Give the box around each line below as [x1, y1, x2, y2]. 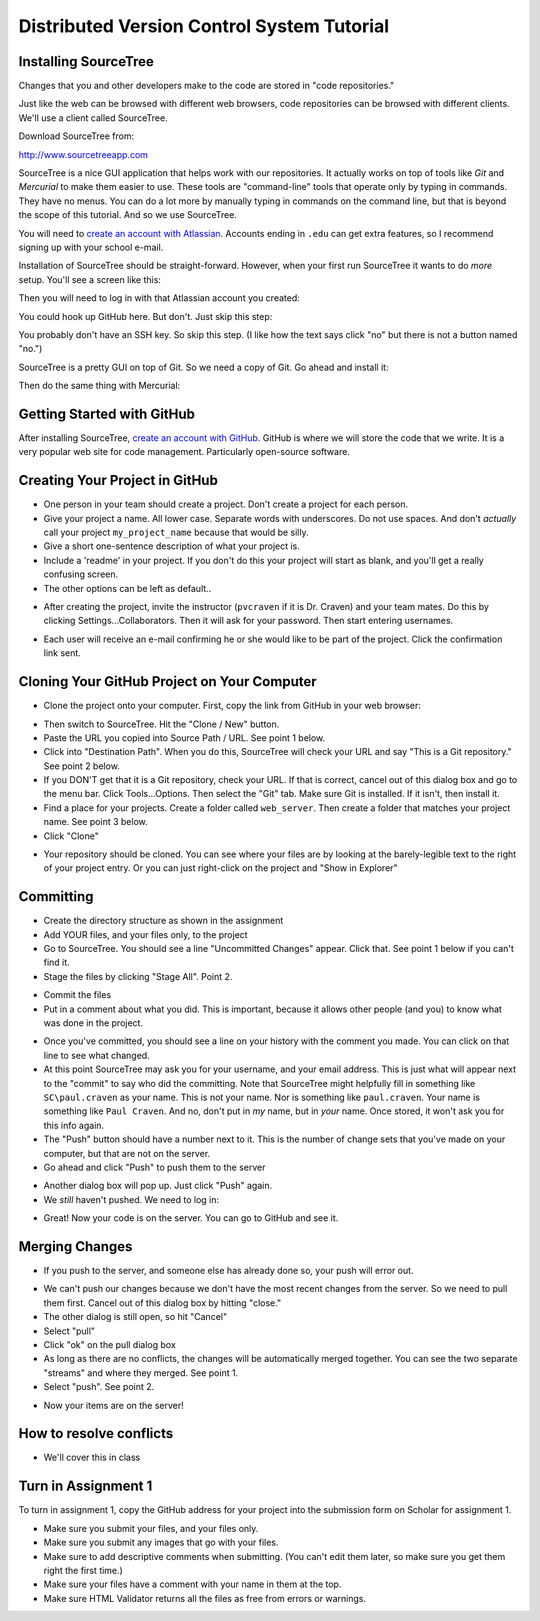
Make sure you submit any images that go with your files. [43, 1536, 279, 1549]
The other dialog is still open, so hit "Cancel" [43, 1311, 228, 1323]
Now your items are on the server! [43, 1399, 184, 1411]
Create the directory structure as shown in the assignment [43, 915, 284, 927]
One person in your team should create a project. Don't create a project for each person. [43, 498, 409, 510]
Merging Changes [18, 1238, 133, 1255]
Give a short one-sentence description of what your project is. [43, 540, 300, 552]
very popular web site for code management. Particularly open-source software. [18, 446, 350, 458]
